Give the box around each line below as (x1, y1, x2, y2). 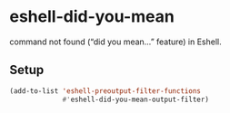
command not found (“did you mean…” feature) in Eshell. (9, 36, 223, 47)
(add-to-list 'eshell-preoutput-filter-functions (9, 86, 202, 96)
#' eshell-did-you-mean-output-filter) (62, 95, 209, 104)
